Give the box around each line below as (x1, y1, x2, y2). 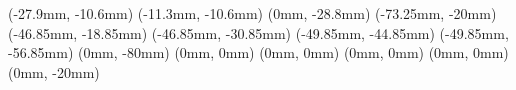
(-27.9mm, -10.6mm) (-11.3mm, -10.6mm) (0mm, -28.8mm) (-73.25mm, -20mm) (8, 3, 497, 23)
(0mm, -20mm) (8, 61, 100, 82)
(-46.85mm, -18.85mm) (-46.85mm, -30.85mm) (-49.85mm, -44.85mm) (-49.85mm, (8, 22, 509, 43)
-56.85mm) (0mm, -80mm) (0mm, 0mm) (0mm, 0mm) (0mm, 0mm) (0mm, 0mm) (8, 42, 509, 63)
